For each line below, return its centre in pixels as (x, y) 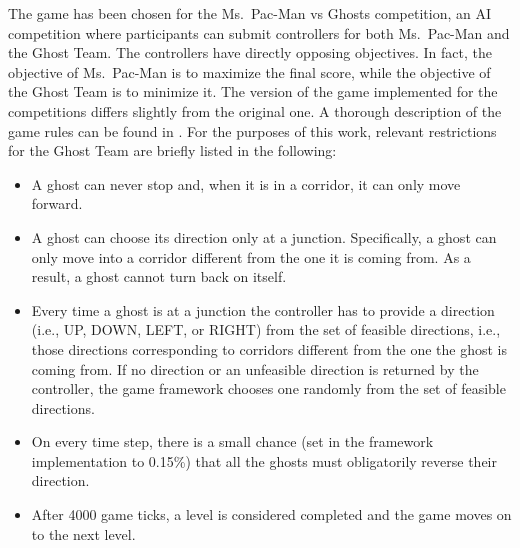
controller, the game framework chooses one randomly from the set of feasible (268, 388)
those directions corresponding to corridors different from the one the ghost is (269, 348)
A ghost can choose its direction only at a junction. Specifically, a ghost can (264, 236)
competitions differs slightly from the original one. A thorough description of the (255, 110)
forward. (57, 203)
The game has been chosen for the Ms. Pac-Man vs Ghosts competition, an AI (249, 13)
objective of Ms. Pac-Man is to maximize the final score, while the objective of (249, 71)
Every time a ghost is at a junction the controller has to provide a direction (263, 309)
